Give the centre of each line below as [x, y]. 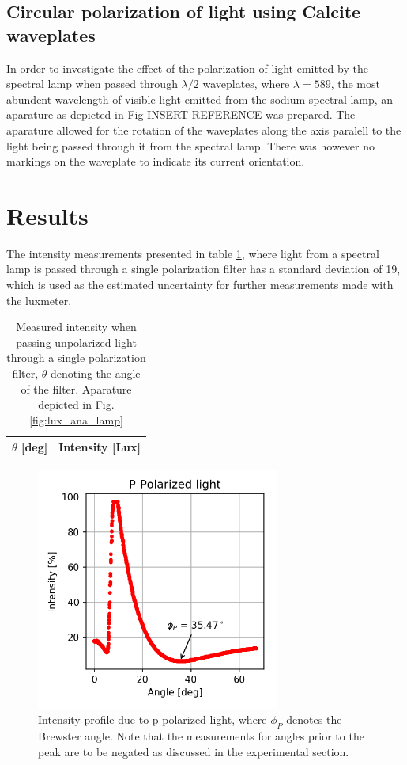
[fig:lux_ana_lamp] [76, 419]
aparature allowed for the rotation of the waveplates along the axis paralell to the [204, 129]
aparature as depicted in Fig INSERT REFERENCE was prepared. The [181, 114]
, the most [355, 84]
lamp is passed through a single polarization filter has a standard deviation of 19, [203, 269]
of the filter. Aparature [76, 388]
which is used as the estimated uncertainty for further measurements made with [200, 285]
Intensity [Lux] [100, 447]
